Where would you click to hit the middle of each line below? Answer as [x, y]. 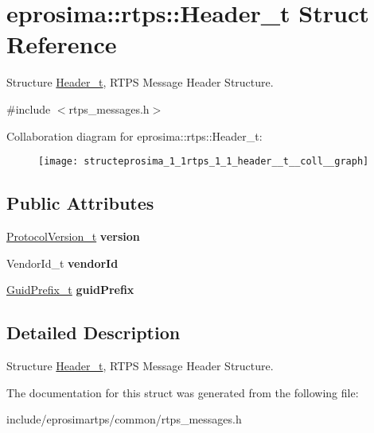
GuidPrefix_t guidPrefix [70, 290]
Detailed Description [93, 332]
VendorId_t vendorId [62, 263]
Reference [62, 44]
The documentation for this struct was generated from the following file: [183, 392]
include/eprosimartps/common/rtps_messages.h [124, 419]
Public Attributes [80, 203]
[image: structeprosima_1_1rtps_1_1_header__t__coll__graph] [204, 162]
